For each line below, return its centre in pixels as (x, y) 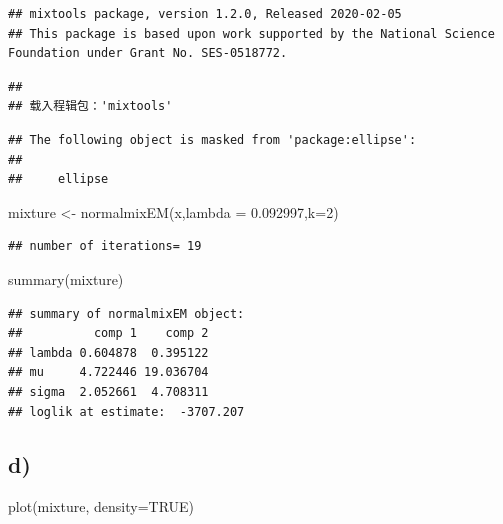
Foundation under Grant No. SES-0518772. (148, 53)
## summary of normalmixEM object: (126, 313)
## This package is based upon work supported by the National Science (251, 33)
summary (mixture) (66, 278)
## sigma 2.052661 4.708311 (108, 391)
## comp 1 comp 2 (108, 333)
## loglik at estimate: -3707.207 (126, 411)
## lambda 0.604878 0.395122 (108, 352)
